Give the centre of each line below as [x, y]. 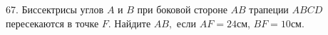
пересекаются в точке [52, 23]
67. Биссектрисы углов [55, 9]
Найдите [133, 23]
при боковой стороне [182, 9]
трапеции [269, 9]
